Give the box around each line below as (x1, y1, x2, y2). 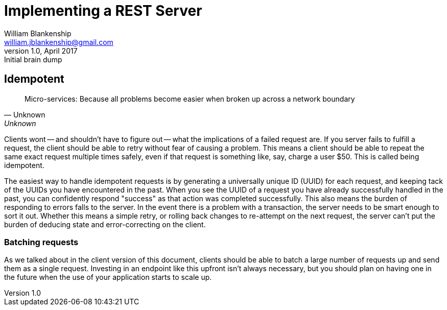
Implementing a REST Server (4, 2, 202, 19)
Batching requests (4, 236, 79, 247)
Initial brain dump (4, 55, 62, 64)
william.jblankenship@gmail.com (4, 37, 113, 46)
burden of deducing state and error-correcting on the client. (4, 220, 206, 229)
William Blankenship (4, 29, 72, 38)
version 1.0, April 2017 (4, 46, 78, 55)
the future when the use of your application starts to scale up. (4, 273, 212, 282)
